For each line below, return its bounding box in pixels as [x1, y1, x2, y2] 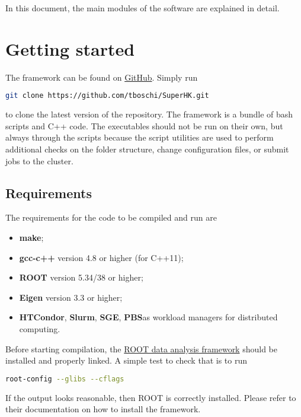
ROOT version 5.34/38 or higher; [19, 271, 143, 284]
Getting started [5, 36, 135, 61]
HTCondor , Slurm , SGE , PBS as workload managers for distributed [19, 311, 278, 323]
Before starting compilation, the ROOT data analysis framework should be [5, 342, 277, 355]
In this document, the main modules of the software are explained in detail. [5, 2, 280, 14]
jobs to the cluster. [5, 154, 73, 167]
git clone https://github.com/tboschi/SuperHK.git [5, 91, 209, 100]
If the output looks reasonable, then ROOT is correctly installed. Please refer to [5, 391, 296, 403]
